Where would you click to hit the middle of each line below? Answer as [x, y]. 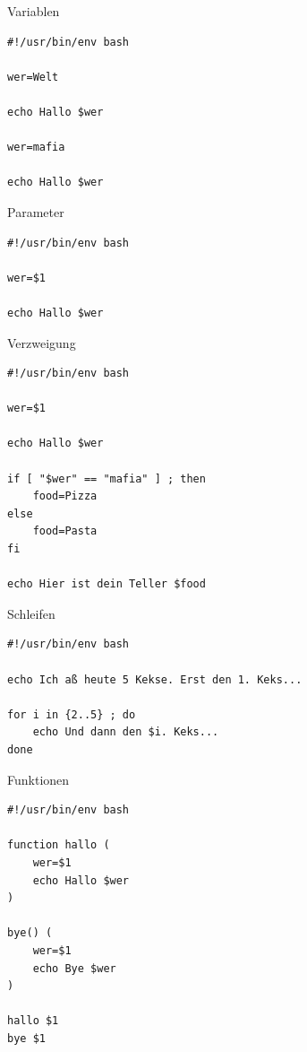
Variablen [34, 11]
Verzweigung [42, 342]
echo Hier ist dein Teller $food [107, 584]
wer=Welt [33, 77]
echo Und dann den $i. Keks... [126, 732]
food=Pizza [65, 496]
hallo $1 [33, 1021]
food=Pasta [65, 531]
